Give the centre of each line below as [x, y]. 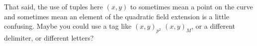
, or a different [213, 26]
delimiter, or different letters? [49, 37]
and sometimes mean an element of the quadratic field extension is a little [117, 16]
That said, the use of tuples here [53, 6]
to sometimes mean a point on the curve [191, 6]
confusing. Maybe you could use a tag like [68, 26]
